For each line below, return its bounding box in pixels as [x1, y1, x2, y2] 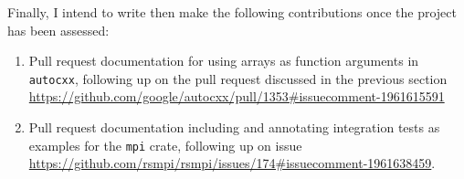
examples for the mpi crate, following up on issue [28, 135, 302, 154]
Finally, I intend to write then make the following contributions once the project [7, 3, 457, 21]
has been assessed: [7, 20, 110, 39]
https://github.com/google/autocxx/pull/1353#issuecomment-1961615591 [28, 87, 445, 106]
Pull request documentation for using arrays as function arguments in [28, 51, 419, 70]
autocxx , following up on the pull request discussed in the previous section [28, 68, 448, 88]
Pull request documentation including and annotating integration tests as [28, 118, 440, 137]
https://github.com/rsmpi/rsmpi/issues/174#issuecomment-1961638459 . [28, 153, 436, 173]
